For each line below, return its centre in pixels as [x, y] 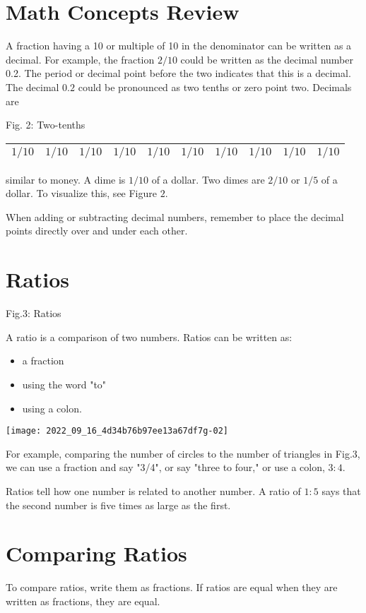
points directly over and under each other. [97, 231]
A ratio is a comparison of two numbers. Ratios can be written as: [149, 337]
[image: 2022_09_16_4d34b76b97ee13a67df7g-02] [117, 431]
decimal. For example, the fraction [80, 59]
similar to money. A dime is [66, 179]
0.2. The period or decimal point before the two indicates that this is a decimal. [178, 73]
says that [341, 491]
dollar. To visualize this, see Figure [82, 193]
